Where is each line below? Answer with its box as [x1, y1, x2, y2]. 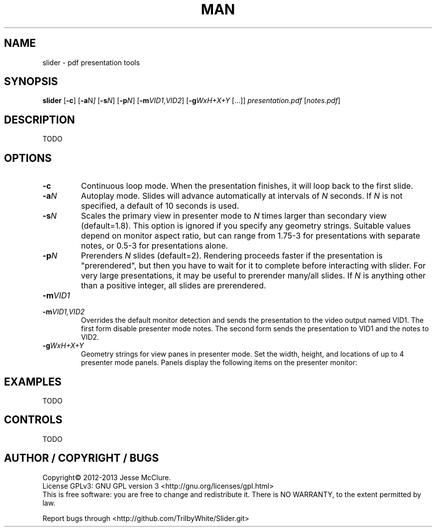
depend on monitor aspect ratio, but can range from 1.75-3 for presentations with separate [81, 231, 421, 241]
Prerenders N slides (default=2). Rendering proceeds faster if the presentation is [81, 251, 383, 261]
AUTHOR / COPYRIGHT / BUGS [4, 452, 159, 465]
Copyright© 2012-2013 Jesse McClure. [42, 473, 171, 482]
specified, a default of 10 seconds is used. [81, 201, 239, 211]
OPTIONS [4, 151, 52, 164]
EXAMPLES [4, 375, 62, 388]
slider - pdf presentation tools [42, 58, 140, 67]
